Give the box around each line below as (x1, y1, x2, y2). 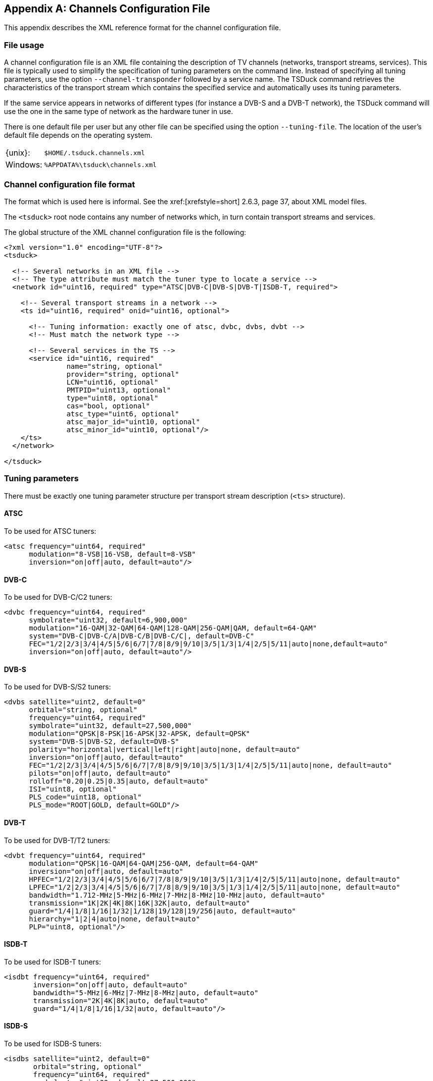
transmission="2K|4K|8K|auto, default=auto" (33, 996, 209, 1005)
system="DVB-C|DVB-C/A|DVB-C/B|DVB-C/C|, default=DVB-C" (29, 632, 254, 640)
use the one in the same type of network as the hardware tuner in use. (4, 107, 233, 116)
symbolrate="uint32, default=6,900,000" (29, 616, 188, 625)
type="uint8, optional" (66, 394, 158, 402)
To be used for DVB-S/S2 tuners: (4, 683, 111, 691)
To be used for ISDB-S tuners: (4, 1039, 102, 1048)
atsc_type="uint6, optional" (66, 409, 180, 418)
